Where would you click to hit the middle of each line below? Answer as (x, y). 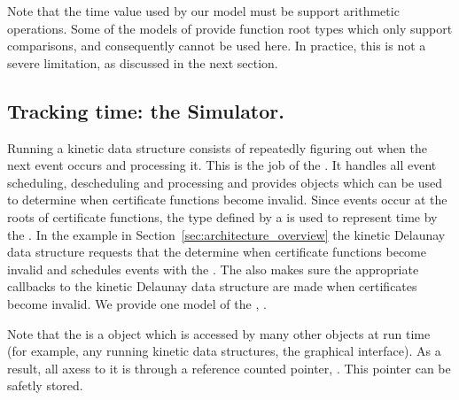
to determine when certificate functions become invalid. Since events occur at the (227, 200)
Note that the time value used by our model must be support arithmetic (203, 11)
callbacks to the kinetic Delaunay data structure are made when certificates (212, 286)
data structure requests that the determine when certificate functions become (217, 252)
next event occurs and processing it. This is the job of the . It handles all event (222, 165)
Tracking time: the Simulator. (146, 110)
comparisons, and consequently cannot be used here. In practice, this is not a (217, 46)
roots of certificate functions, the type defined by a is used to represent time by (222, 216)
